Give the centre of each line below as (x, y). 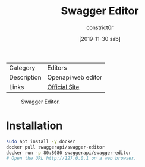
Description (25, 77)
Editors (57, 68)
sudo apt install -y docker (41, 141)
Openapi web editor (75, 77)
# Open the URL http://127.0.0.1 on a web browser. (71, 158)
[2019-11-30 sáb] (100, 39)
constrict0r (100, 27)
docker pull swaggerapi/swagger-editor (56, 147)
